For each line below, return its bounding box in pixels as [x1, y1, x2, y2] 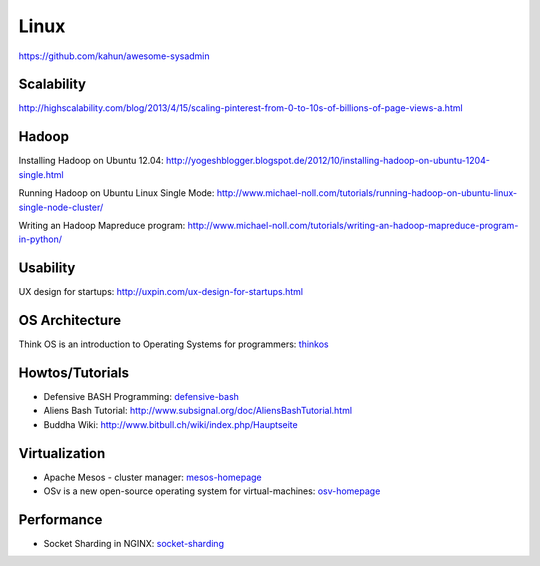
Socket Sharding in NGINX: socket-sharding [43, 538, 225, 550]
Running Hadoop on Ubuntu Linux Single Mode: [18, 187, 215, 199]
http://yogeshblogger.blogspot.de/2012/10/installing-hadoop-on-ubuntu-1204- [165, 155, 490, 167]
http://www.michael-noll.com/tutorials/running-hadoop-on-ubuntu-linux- [216, 187, 518, 199]
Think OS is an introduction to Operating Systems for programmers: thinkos [18, 338, 329, 350]
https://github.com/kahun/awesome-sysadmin [18, 50, 210, 62]
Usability [18, 260, 76, 277]
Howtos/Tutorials [18, 364, 130, 381]
